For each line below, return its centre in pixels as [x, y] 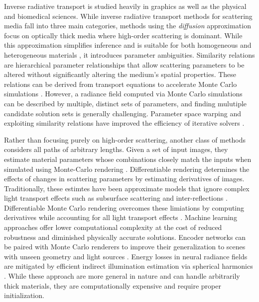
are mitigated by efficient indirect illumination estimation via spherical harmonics [129, 266]
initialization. [24, 295]
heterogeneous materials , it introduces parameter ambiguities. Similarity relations [129, 54]
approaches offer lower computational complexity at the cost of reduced [113, 227]
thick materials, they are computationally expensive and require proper [113, 285]
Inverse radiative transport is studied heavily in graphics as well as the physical [125, 6]
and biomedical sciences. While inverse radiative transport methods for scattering [128, 16]
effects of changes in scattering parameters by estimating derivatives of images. [124, 179]
